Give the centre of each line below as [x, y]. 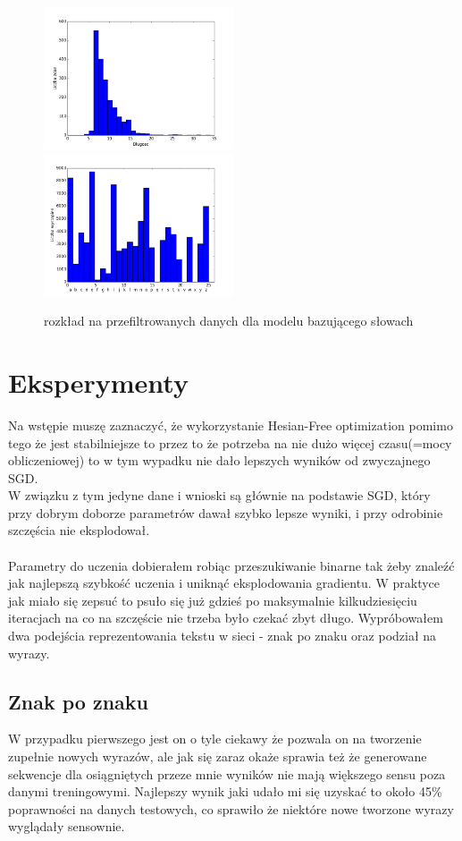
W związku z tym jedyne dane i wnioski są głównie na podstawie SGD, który [219, 495]
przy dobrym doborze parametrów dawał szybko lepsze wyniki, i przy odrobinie [226, 512]
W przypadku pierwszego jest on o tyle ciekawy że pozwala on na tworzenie [215, 739]
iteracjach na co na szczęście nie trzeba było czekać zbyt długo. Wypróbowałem [226, 618]
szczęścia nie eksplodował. [79, 530]
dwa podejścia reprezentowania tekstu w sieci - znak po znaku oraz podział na [223, 636]
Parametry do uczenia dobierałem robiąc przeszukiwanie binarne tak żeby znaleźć [231, 565]
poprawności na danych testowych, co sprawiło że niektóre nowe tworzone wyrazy [231, 808]
